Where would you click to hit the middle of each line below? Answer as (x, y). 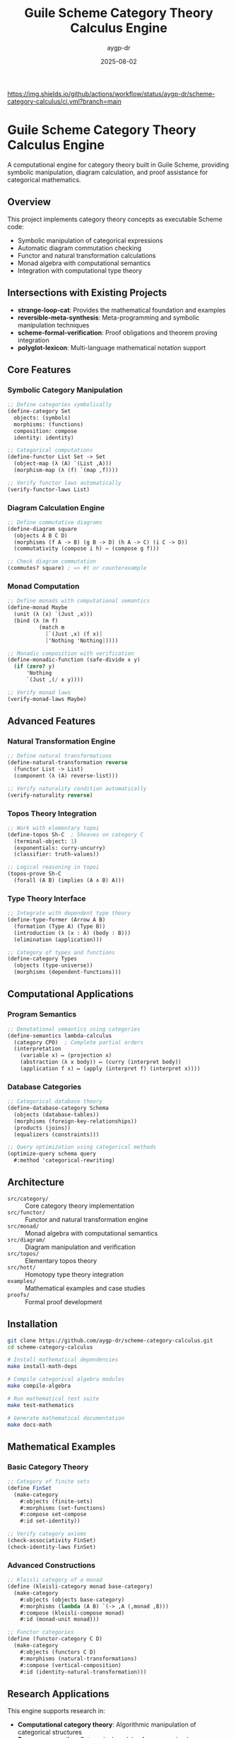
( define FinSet (30, 1488)
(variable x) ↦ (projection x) (66, 1055)
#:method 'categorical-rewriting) (64, 1160)
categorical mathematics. (44, 179)
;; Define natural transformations (60, 756)
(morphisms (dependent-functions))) (67, 972)
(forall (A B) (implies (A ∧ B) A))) (69, 880)
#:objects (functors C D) (58, 1652)
